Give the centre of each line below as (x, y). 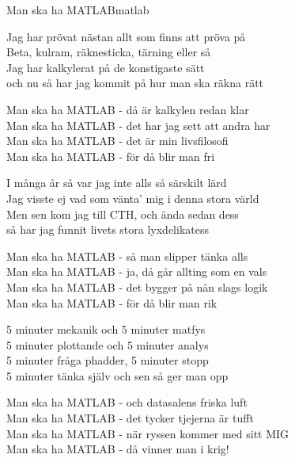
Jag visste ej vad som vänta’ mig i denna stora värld (133, 198)
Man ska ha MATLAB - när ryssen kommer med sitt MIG (148, 433)
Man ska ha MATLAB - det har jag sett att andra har (138, 125)
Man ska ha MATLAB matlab (78, 10)
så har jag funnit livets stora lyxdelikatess (108, 229)
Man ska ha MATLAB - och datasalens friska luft (127, 402)
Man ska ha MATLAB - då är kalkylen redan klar (128, 109)
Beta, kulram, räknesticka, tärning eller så (109, 52)
